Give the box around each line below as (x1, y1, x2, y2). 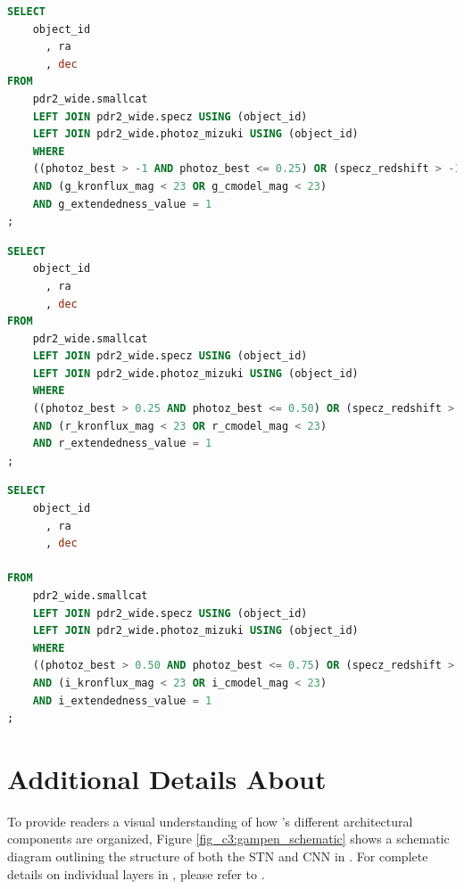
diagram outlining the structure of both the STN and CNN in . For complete (7, 847, 428, 866)
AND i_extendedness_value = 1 (32, 694, 212, 707)
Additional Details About (7, 760, 327, 796)
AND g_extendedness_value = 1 (32, 197, 212, 210)
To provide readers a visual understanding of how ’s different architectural (7, 811, 413, 830)
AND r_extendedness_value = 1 (32, 437, 212, 450)
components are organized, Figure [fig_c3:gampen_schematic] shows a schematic (7, 829, 450, 848)
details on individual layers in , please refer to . (7, 864, 265, 883)
